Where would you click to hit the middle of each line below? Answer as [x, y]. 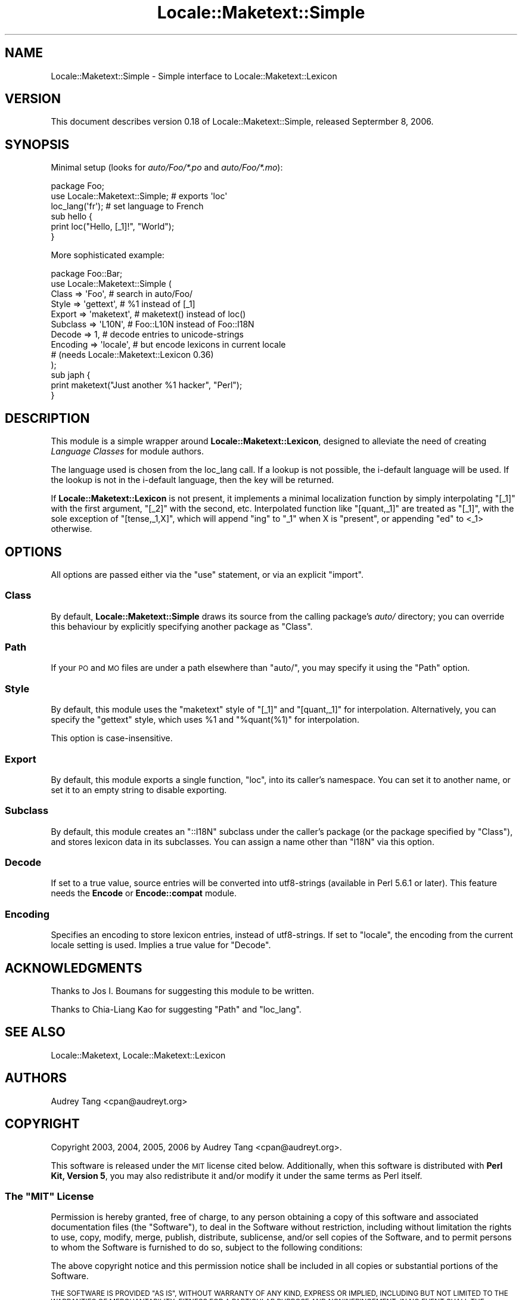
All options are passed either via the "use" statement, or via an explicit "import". [207, 574]
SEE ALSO [35, 1032]
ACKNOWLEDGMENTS [74, 968]
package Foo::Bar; [87, 274]
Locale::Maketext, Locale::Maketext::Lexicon [138, 1055]
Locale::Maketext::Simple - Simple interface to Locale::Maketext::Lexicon [194, 76]
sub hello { [72, 216]
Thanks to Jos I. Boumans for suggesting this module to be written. [182, 991]
